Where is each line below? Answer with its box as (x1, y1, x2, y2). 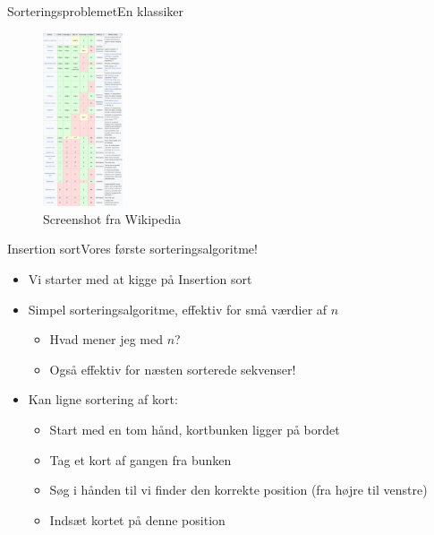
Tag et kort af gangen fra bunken (49, 450, 232, 469)
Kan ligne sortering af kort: (28, 390, 178, 409)
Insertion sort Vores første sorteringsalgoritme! (7, 239, 258, 258)
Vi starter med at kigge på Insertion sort (28, 269, 252, 288)
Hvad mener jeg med (49, 330, 163, 349)
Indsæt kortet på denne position (49, 510, 226, 529)
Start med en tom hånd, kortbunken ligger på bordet (49, 419, 340, 438)
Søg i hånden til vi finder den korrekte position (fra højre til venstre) (49, 480, 428, 499)
